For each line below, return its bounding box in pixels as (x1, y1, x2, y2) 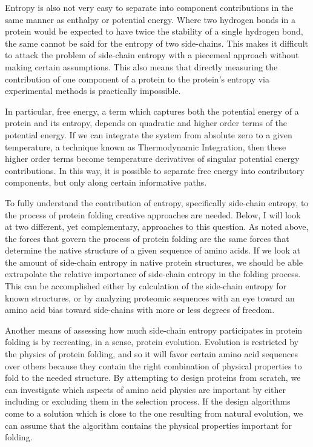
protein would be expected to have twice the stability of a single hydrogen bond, (5, 25, 303, 38)
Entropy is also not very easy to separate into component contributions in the (5, 1, 294, 13)
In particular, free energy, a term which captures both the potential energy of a (5, 104, 299, 117)
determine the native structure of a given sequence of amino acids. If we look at (5, 244, 300, 257)
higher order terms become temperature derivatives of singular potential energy (5, 152, 300, 165)
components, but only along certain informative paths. (5, 176, 207, 189)
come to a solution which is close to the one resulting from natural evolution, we (5, 407, 303, 419)
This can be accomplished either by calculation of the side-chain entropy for (5, 280, 287, 292)
